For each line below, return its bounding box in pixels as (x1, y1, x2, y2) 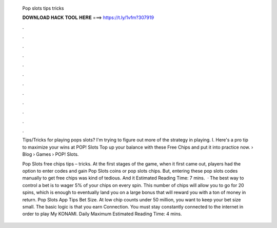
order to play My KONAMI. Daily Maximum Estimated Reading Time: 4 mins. (22, 211, 182, 217)
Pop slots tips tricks (22, 5, 64, 11)
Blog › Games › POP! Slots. (22, 151, 79, 157)
